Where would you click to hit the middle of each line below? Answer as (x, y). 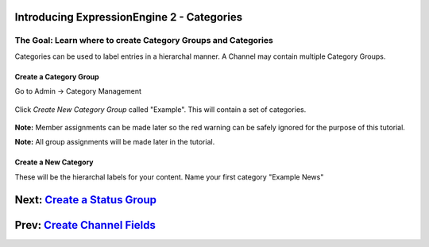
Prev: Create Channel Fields (85, 225)
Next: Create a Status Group (86, 200)
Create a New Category (54, 162)
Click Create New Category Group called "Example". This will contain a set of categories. (160, 109)
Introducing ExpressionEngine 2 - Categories (128, 17)
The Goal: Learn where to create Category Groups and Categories (144, 41)
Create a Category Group (57, 76)
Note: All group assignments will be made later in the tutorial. (115, 142)
